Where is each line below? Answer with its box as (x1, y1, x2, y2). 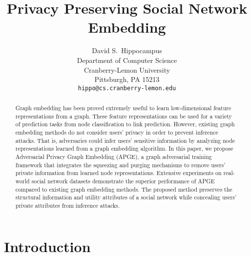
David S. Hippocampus (92, 45, 162, 56)
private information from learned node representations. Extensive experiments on (15, 169, 222, 177)
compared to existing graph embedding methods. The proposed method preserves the (15, 185, 232, 193)
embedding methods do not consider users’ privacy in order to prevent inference (15, 128, 218, 137)
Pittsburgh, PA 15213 (94, 74, 160, 84)
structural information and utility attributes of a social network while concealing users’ (15, 193, 237, 201)
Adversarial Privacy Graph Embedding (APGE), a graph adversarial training (15, 153, 212, 161)
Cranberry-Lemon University (84, 64, 170, 75)
